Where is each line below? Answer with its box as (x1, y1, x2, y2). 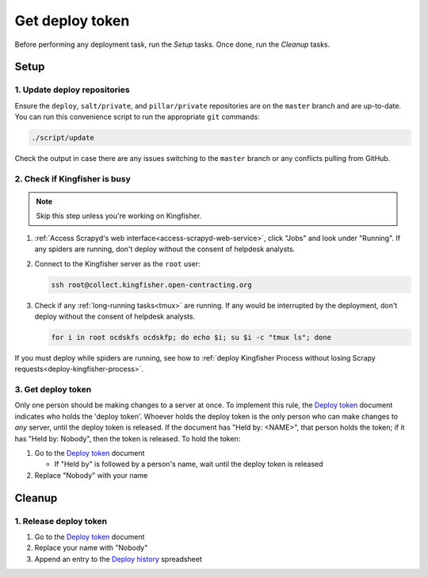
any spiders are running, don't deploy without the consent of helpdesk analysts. (34, 244, 296, 254)
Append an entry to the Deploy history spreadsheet (34, 554, 202, 564)
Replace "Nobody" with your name (34, 470, 148, 480)
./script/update (31, 133, 95, 143)
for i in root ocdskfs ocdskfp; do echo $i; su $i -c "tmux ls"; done (51, 333, 332, 342)
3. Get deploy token (14, 384, 92, 395)
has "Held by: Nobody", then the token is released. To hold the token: (14, 434, 241, 443)
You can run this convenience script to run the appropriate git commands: (14, 112, 261, 122)
